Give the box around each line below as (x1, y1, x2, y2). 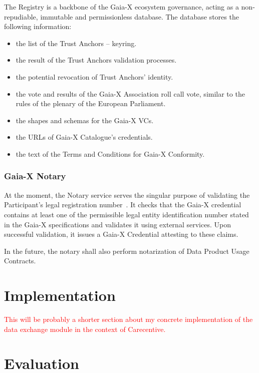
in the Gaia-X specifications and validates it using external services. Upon (4, 219, 231, 229)
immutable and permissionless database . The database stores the (40, 11, 239, 22)
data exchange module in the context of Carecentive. (4, 323, 166, 334)
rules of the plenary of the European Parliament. (16, 98, 166, 109)
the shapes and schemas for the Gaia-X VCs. (16, 115, 154, 125)
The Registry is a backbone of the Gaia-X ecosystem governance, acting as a (4, 2, 239, 12)
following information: (4, 21, 72, 32)
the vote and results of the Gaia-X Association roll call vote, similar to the (16, 88, 245, 99)
